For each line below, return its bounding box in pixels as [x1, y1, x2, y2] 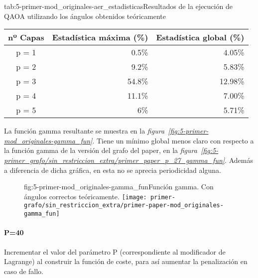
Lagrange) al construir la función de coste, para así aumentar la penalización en [4, 256, 248, 267]
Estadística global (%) [156, 31, 245, 43]
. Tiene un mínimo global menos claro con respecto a [92, 135, 254, 145]
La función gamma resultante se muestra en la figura [4, 126, 165, 136]
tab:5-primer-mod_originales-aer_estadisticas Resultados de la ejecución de [4, 1, 233, 11]
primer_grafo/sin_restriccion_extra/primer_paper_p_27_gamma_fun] [4, 154, 225, 165]
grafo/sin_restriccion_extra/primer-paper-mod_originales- [24, 202, 224, 209]
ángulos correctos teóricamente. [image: [24, 191, 147, 201]
